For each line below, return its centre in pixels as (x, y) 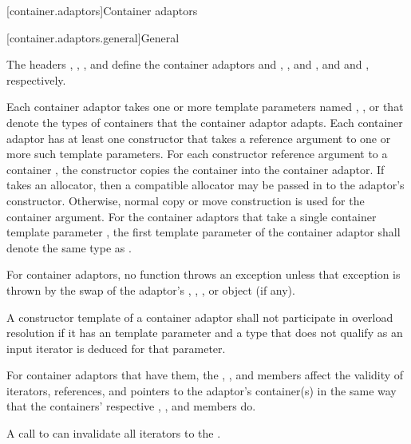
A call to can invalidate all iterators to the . (114, 433)
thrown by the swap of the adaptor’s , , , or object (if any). (151, 289)
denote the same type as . (69, 247)
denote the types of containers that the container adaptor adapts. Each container (205, 122)
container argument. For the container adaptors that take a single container (192, 216)
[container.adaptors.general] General (93, 37)
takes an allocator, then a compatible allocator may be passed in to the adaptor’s (205, 185)
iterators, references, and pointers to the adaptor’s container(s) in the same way (202, 390)
